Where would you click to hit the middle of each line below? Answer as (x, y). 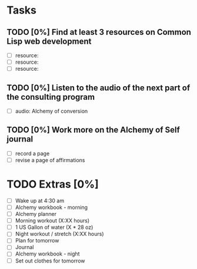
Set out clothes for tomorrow (50, 261)
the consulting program (51, 97)
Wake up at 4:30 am (39, 201)
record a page (32, 153)
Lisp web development (49, 41)
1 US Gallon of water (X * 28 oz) (54, 227)
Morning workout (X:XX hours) (52, 221)
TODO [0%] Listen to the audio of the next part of (98, 88)
